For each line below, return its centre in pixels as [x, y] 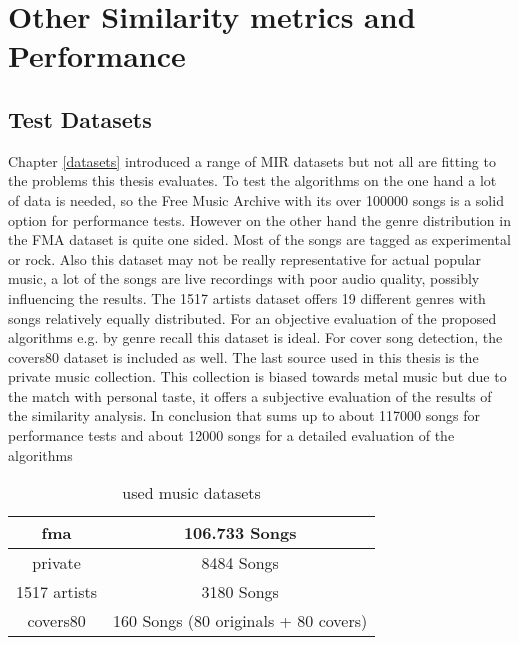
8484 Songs [240, 563]
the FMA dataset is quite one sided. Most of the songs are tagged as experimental [259, 239]
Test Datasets [80, 118]
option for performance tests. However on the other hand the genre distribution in [259, 219]
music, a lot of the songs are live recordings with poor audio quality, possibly [244, 278]
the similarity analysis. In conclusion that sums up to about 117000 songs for [244, 415]
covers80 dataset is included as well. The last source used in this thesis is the [243, 356]
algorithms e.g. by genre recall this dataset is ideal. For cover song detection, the [255, 337]
